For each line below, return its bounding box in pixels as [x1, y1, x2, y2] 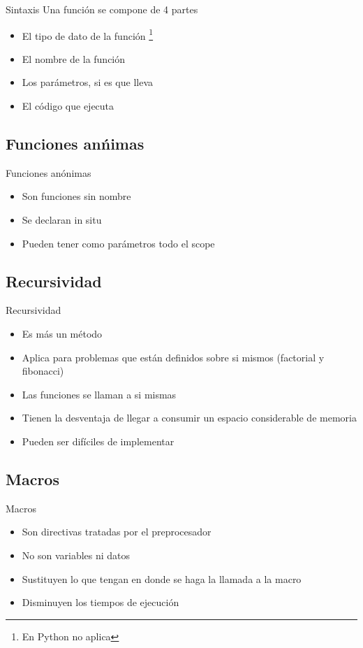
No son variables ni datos [22, 547, 131, 562]
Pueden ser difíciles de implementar [22, 433, 175, 448]
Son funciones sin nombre [22, 189, 131, 203]
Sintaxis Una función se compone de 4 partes [6, 2, 198, 16]
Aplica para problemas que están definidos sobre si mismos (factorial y [22, 350, 325, 364]
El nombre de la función [22, 51, 126, 66]
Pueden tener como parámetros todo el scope [22, 236, 215, 250]
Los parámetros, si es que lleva [22, 75, 154, 89]
